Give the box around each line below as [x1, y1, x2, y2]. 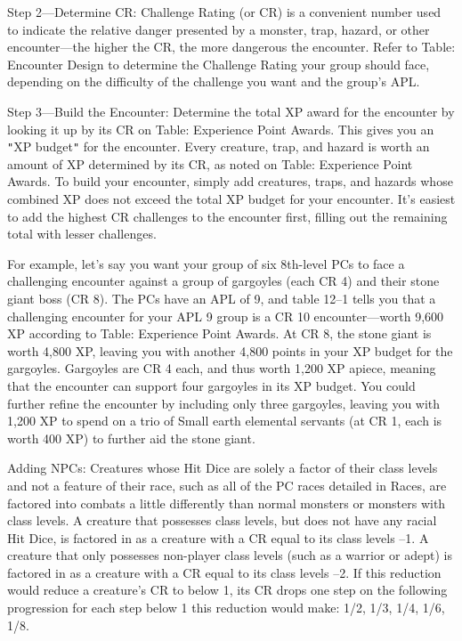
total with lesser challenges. [7, 224, 157, 243]
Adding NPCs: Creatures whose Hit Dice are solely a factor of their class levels [7, 458, 438, 477]
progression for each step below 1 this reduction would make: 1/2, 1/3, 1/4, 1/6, [7, 598, 445, 617]
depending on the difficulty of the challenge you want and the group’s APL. [7, 72, 420, 91]
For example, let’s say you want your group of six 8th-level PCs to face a [7, 254, 405, 272]
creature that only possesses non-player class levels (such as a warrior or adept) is [7, 546, 452, 564]
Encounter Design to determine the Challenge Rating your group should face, [7, 54, 430, 73]
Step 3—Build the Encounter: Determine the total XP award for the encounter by [7, 101, 455, 120]
